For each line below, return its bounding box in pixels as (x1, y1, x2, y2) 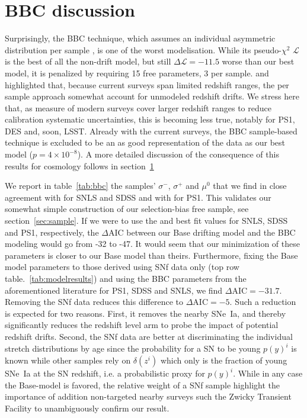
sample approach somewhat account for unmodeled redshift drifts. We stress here (5, 90, 299, 102)
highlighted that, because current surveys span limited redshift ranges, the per (5, 78, 289, 91)
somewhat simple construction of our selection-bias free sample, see (5, 202, 249, 215)
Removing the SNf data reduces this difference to (5, 295, 184, 308)
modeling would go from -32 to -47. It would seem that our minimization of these (5, 237, 300, 250)
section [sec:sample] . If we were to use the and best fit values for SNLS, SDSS (5, 214, 288, 227)
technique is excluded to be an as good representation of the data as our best (5, 136, 285, 149)
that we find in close (213, 179, 287, 192)
